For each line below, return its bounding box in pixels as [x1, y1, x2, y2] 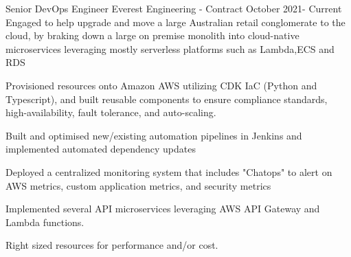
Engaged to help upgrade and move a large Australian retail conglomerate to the [5, 14, 346, 29]
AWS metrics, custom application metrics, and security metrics [5, 178, 271, 192]
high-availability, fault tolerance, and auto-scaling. [5, 105, 216, 120]
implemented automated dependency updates [5, 142, 196, 156]
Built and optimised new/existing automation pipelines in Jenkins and [5, 128, 302, 142]
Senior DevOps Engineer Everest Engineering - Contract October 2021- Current [5, 1, 342, 15]
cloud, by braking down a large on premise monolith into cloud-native [5, 28, 299, 43]
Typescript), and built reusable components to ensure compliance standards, [5, 91, 328, 106]
